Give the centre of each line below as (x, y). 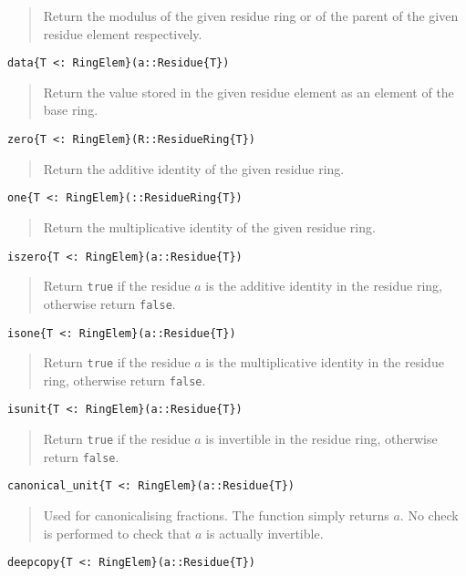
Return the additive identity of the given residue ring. (194, 168)
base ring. (71, 110)
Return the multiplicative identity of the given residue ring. (209, 226)
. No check (429, 515)
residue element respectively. (123, 33)
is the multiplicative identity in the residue (325, 362)
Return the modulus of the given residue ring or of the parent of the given (251, 15)
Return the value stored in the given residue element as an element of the (249, 92)
